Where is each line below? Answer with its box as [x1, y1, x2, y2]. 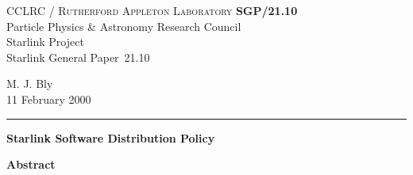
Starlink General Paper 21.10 [6, 48, 150, 65]
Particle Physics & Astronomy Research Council [6, 17, 241, 34]
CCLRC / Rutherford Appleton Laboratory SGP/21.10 [6, 2, 298, 18]
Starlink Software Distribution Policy [6, 129, 215, 146]
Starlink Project [6, 33, 84, 50]
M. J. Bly [6, 75, 53, 92]
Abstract [6, 156, 56, 173]
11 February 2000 [6, 90, 91, 107]
